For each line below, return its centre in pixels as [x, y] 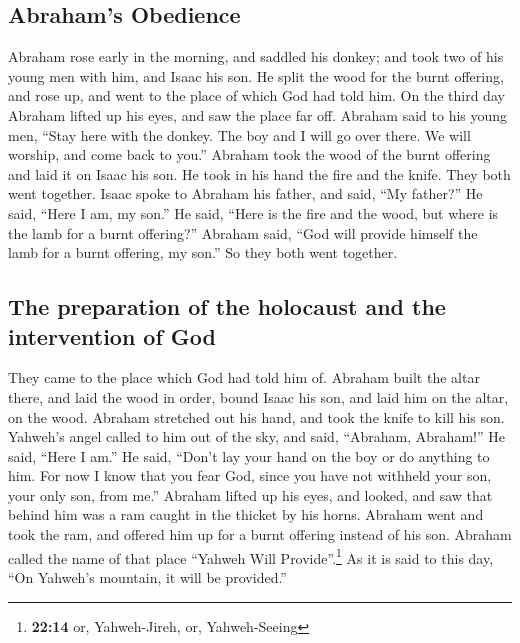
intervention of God [112, 335]
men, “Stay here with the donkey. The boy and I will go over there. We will [239, 134]
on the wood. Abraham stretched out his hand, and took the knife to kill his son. [256, 416]
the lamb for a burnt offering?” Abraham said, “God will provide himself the [243, 232]
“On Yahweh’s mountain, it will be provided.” [147, 576]
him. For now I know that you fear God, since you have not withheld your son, [250, 475]
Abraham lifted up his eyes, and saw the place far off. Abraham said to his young [258, 114]
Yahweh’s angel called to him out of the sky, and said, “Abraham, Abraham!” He [256, 436]
